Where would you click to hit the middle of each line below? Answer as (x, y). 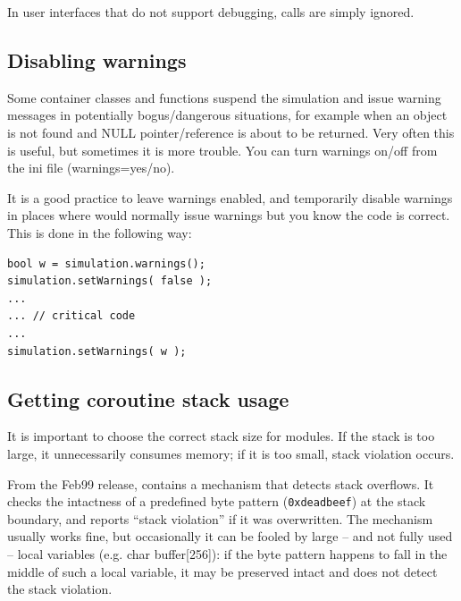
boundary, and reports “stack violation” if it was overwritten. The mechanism (220, 518)
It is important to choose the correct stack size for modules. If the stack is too (221, 436)
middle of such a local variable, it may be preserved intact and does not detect (222, 571)
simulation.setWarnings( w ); (97, 351)
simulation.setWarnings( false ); (110, 281)
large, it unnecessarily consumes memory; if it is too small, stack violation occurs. (231, 453)
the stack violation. (60, 589)
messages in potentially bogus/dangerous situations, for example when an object (227, 115)
